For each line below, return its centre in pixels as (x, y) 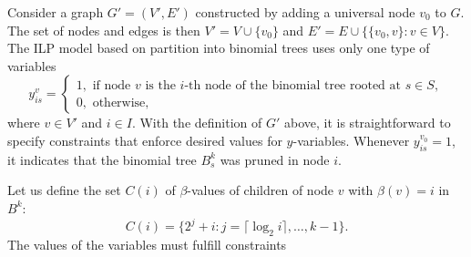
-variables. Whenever (351, 140)
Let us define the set (64, 190)
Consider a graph (56, 12)
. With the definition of (197, 123)
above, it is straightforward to (367, 123)
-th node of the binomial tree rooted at (292, 85)
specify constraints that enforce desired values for (145, 140)
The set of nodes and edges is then (104, 30)
